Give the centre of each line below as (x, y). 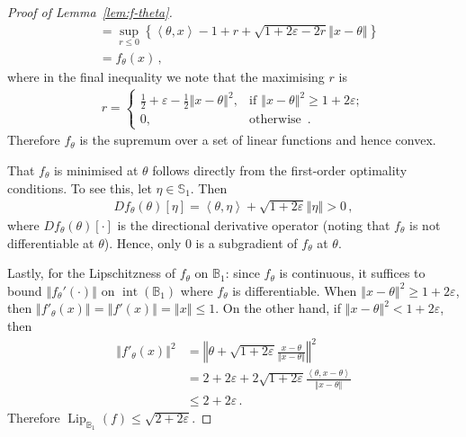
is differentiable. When (295, 290)
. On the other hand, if (278, 308)
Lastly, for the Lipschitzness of (92, 273)
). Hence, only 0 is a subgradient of (201, 242)
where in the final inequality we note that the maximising (166, 76)
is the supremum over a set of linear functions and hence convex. (258, 140)
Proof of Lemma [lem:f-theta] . (90, 12)
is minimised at (96, 170)
